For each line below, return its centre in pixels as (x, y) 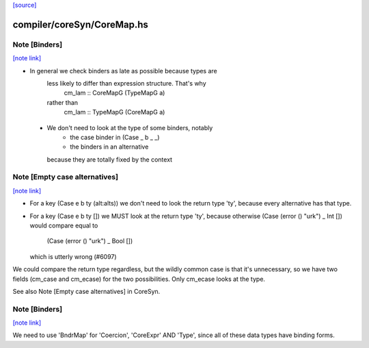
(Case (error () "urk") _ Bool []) (90, 241)
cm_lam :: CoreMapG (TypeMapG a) (114, 93)
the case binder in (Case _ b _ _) (115, 137)
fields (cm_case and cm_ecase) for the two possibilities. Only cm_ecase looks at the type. (139, 279)
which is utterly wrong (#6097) (73, 256)
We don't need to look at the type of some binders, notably (130, 127)
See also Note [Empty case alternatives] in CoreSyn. (86, 291)
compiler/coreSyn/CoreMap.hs (80, 24)
